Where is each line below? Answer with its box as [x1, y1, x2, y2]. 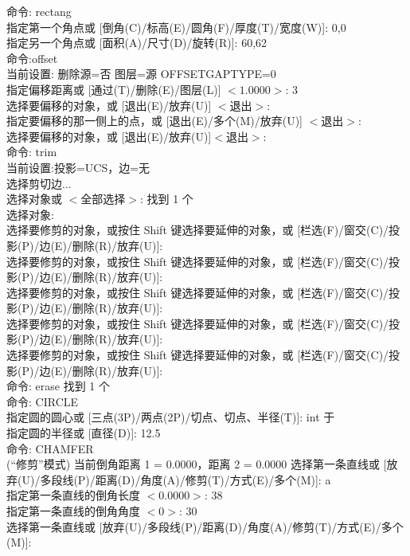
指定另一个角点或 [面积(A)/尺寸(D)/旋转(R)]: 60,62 [6, 34, 267, 51]
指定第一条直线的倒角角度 [6, 503, 140, 519]
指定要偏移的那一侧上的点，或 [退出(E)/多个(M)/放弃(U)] [6, 112, 303, 129]
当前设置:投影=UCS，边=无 [6, 159, 150, 175]
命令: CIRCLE [6, 393, 79, 409]
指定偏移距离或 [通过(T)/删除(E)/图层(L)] [6, 80, 221, 97]
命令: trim [6, 143, 57, 160]
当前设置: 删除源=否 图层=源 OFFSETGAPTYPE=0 [6, 65, 276, 82]
